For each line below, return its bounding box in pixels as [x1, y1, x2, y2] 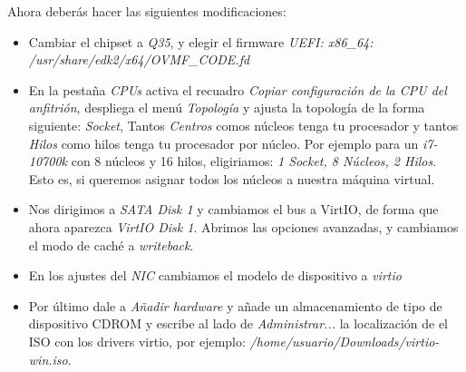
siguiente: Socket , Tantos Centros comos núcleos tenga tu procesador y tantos [28, 115, 459, 134]
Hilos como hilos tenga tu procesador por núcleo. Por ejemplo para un [28, 133, 419, 152]
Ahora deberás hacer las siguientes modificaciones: [7, 2, 286, 20]
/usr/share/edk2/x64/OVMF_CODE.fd [28, 50, 250, 69]
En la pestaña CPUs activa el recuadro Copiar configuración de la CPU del [28, 80, 447, 99]
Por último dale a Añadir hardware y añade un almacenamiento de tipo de [28, 296, 442, 315]
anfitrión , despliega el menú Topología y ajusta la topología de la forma [28, 98, 425, 117]
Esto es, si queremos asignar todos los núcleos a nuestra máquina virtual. [28, 169, 435, 188]
